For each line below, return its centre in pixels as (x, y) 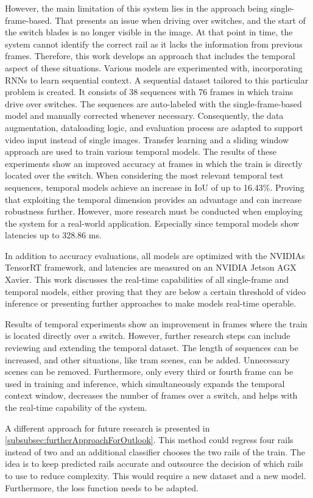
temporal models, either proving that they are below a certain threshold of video (155, 291)
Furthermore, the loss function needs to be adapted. (102, 487)
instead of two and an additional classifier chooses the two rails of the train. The (155, 451)
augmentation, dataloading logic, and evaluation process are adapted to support (154, 127)
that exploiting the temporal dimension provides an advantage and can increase (153, 199)
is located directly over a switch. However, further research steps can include (148, 336)
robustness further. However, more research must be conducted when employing (154, 211)
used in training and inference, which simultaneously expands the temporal (145, 383)
